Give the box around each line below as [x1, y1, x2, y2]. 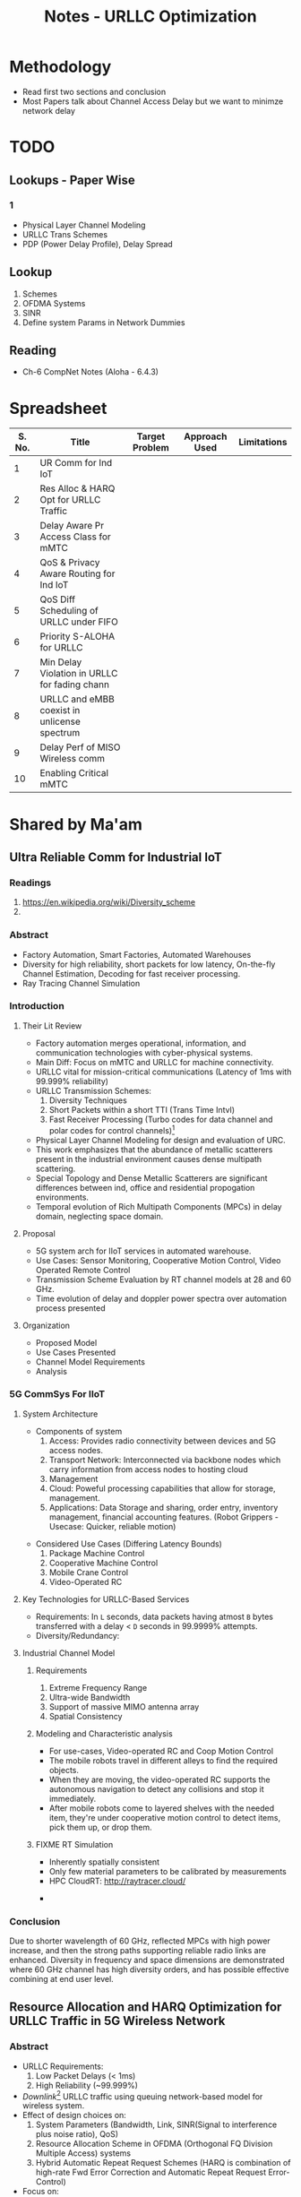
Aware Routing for [39, 567, 116, 580]
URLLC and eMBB [39, 693, 115, 705]
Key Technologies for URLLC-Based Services [21, 1593, 190, 1605]
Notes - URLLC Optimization [44, 6, 257, 27]
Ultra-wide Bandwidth [48, 1692, 131, 1702]
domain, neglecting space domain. [35, 1211, 164, 1221]
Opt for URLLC [39, 494, 101, 506]
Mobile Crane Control [48, 1566, 128, 1578]
